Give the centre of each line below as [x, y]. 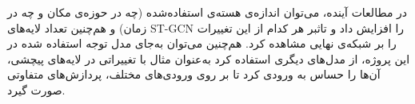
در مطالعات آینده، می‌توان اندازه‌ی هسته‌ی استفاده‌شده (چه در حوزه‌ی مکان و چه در [207, 12]
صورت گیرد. [36, 89]
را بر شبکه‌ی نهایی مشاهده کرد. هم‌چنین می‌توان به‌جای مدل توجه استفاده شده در [202, 43]
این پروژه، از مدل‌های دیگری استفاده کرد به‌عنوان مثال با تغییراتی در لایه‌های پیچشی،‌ [209, 58]
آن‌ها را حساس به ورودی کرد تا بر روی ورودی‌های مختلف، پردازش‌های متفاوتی [194, 74]
